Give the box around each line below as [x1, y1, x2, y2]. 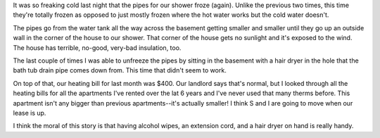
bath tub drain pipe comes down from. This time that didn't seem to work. [13, 66, 227, 75]
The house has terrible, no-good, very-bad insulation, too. [13, 43, 182, 52]
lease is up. [13, 108, 46, 117]
